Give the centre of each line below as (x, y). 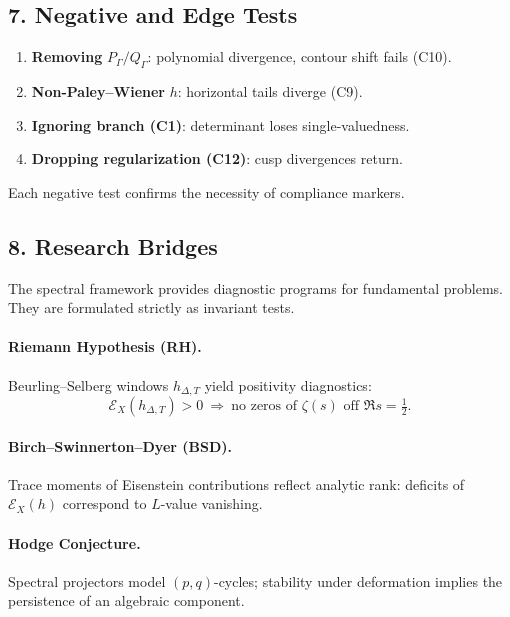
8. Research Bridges (113, 245)
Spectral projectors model (87, 580)
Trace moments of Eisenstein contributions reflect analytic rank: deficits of (236, 483)
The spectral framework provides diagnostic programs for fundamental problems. (255, 287)
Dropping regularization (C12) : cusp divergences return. (217, 158)
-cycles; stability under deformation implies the (358, 580)
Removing (67, 56)
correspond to (104, 503)
